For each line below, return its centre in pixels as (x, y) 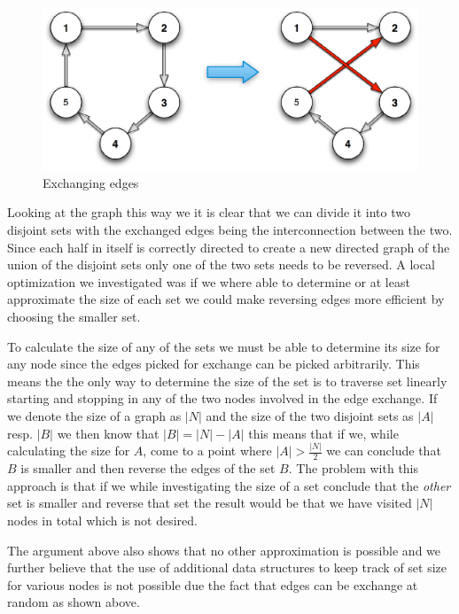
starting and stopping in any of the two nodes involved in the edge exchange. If (222, 398)
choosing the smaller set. (74, 316)
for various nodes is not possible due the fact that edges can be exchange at (213, 584)
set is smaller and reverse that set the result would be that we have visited (210, 503)
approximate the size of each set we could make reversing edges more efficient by (226, 299)
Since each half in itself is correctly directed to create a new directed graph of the (229, 247)
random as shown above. (74, 602)
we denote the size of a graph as (94, 415)
